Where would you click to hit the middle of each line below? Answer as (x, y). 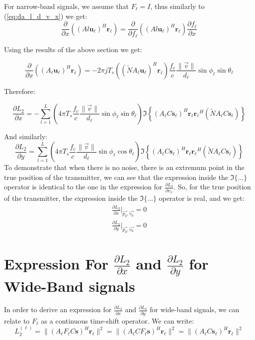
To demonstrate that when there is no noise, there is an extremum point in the (124, 167)
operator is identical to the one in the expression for (83, 187)
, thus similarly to (177, 6)
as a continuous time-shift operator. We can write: (118, 320)
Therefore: (20, 91)
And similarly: (26, 136)
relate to (17, 320)
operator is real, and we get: (202, 198)
